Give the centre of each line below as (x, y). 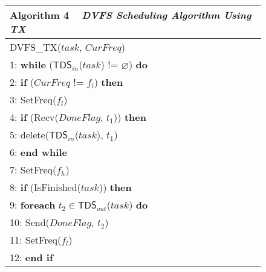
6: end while (38, 152)
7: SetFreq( (33, 170)
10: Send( (30, 222)
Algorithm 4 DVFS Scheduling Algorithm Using (131, 15)
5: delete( (29, 134)
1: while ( (31, 64)
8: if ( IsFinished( (45, 187)
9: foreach (33, 205)
